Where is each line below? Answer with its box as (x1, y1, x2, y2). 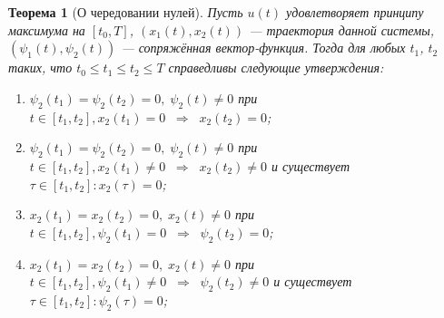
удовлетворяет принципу (286, 3, 424, 21)
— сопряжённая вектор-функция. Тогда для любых (121, 38, 406, 57)
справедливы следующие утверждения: (168, 58, 384, 77)
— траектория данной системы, (249, 20, 434, 39)
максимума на (8, 20, 85, 39)
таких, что (8, 58, 73, 77)
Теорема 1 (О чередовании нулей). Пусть (8, 3, 243, 21)
